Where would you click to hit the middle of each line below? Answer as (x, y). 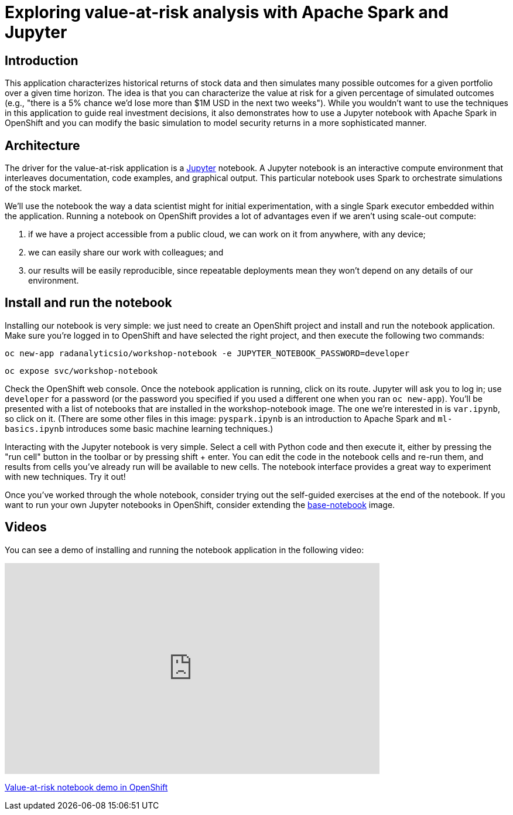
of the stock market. (44, 188)
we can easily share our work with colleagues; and (126, 253)
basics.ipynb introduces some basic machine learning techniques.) (139, 428)
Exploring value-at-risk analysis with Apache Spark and (227, 12)
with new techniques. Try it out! (65, 476)
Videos (26, 527)
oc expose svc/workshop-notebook (81, 371)
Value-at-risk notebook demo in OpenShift (86, 787)
